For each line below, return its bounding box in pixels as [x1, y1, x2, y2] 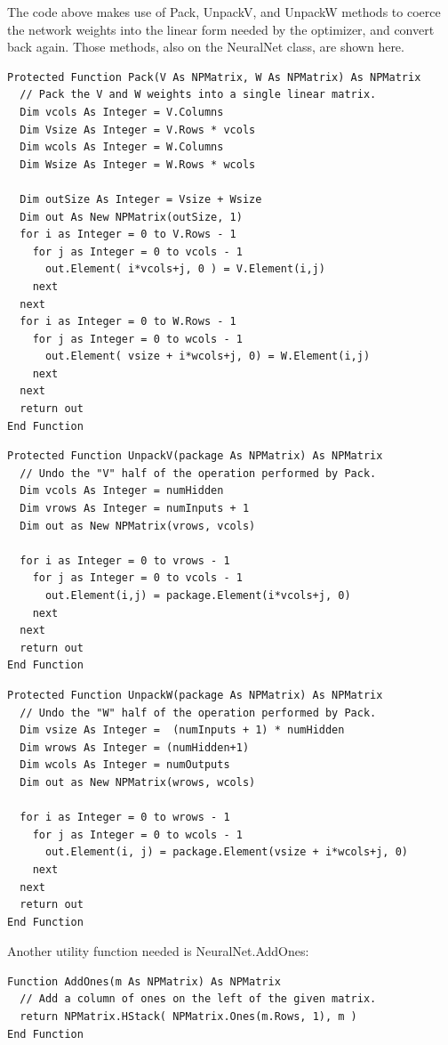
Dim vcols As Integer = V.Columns [20, 105, 224, 118]
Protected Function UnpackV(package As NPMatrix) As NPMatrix [7, 450, 383, 463]
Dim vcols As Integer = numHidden [20, 484, 224, 498]
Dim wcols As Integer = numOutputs [20, 758, 230, 772]
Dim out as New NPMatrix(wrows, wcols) [20, 775, 256, 789]
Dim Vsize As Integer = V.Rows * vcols [20, 123, 256, 136]
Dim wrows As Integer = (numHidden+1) [20, 741, 250, 754]
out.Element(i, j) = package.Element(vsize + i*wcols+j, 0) [44, 846, 409, 859]
